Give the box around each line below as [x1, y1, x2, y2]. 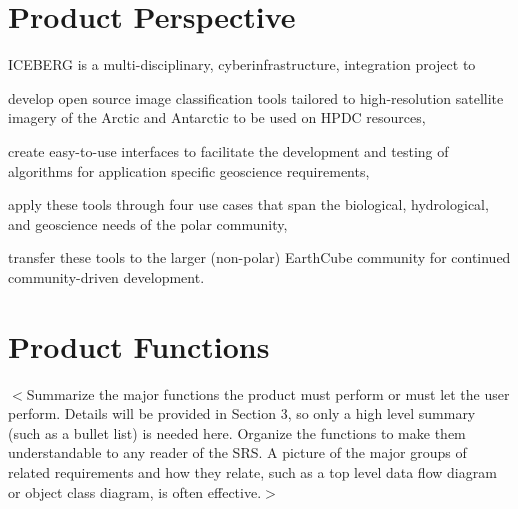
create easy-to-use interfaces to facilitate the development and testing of [8, 140, 449, 161]
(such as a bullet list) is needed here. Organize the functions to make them [8, 422, 466, 443]
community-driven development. [8, 266, 205, 287]
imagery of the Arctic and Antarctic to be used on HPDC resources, [8, 107, 426, 128]
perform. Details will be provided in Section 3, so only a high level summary [8, 403, 476, 424]
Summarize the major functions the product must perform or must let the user [26, 383, 510, 404]
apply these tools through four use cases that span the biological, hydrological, [8, 194, 489, 215]
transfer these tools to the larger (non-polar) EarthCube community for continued [8, 247, 511, 268]
